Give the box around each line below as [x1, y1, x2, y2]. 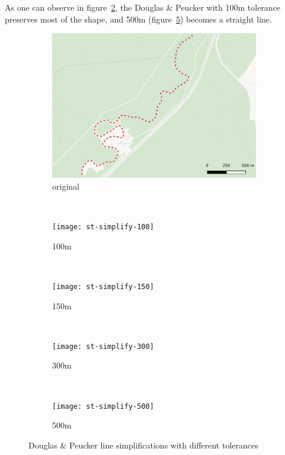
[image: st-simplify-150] [52, 282, 154, 291]
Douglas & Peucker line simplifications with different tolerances [28, 438, 258, 451]
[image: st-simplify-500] [52, 402, 154, 411]
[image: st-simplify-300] [52, 342, 154, 351]
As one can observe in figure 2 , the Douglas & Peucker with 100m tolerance [5, 1, 281, 13]
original [52, 180, 79, 192]
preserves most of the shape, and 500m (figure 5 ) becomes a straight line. [5, 12, 272, 25]
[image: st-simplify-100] [52, 223, 154, 232]
